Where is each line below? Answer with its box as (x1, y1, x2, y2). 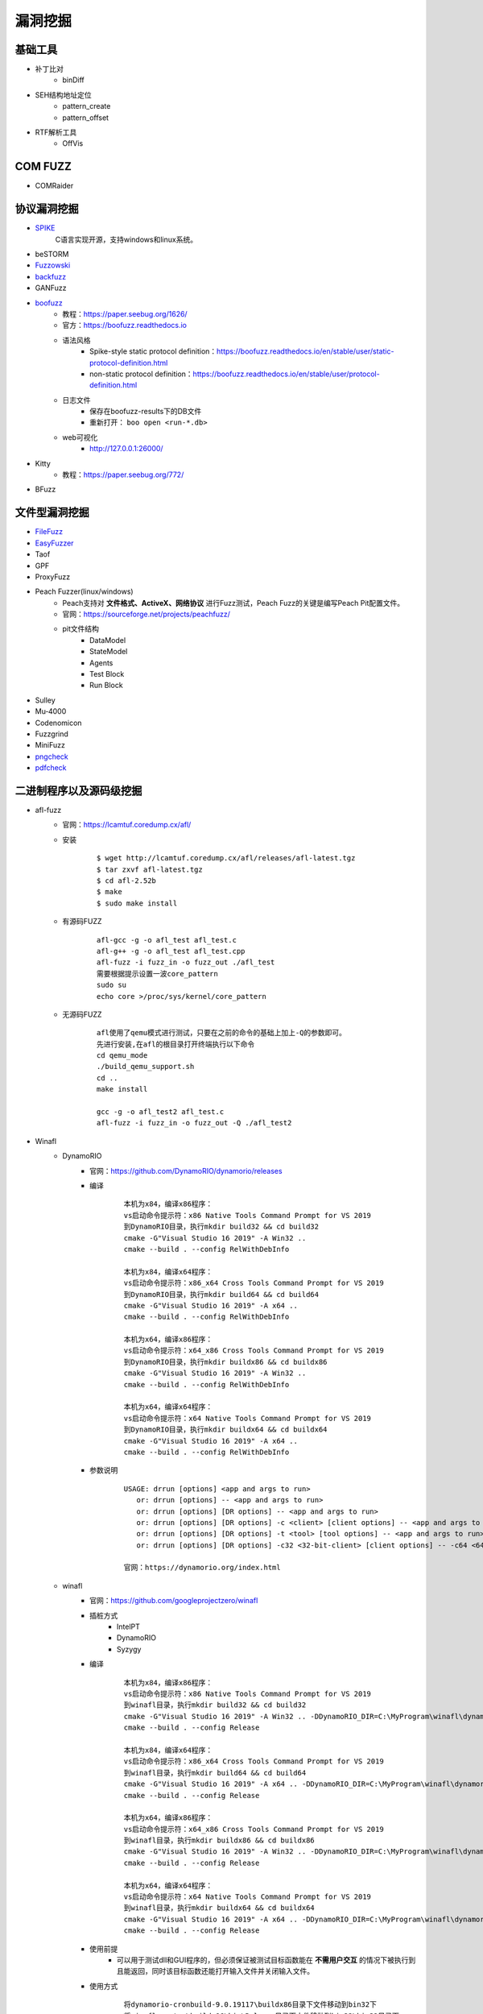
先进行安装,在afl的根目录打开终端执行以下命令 (97, 1039, 255, 1049)
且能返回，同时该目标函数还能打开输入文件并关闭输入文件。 (117, 1966, 314, 1976)
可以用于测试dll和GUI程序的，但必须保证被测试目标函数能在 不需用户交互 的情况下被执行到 (117, 1954, 416, 1965)
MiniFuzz (35, 740, 66, 750)
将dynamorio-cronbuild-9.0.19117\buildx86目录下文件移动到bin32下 (123, 2000, 378, 2009)
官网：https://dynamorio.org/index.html (123, 1563, 281, 1573)
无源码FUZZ (62, 1009, 102, 1019)
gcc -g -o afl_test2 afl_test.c (97, 1108, 225, 1117)
